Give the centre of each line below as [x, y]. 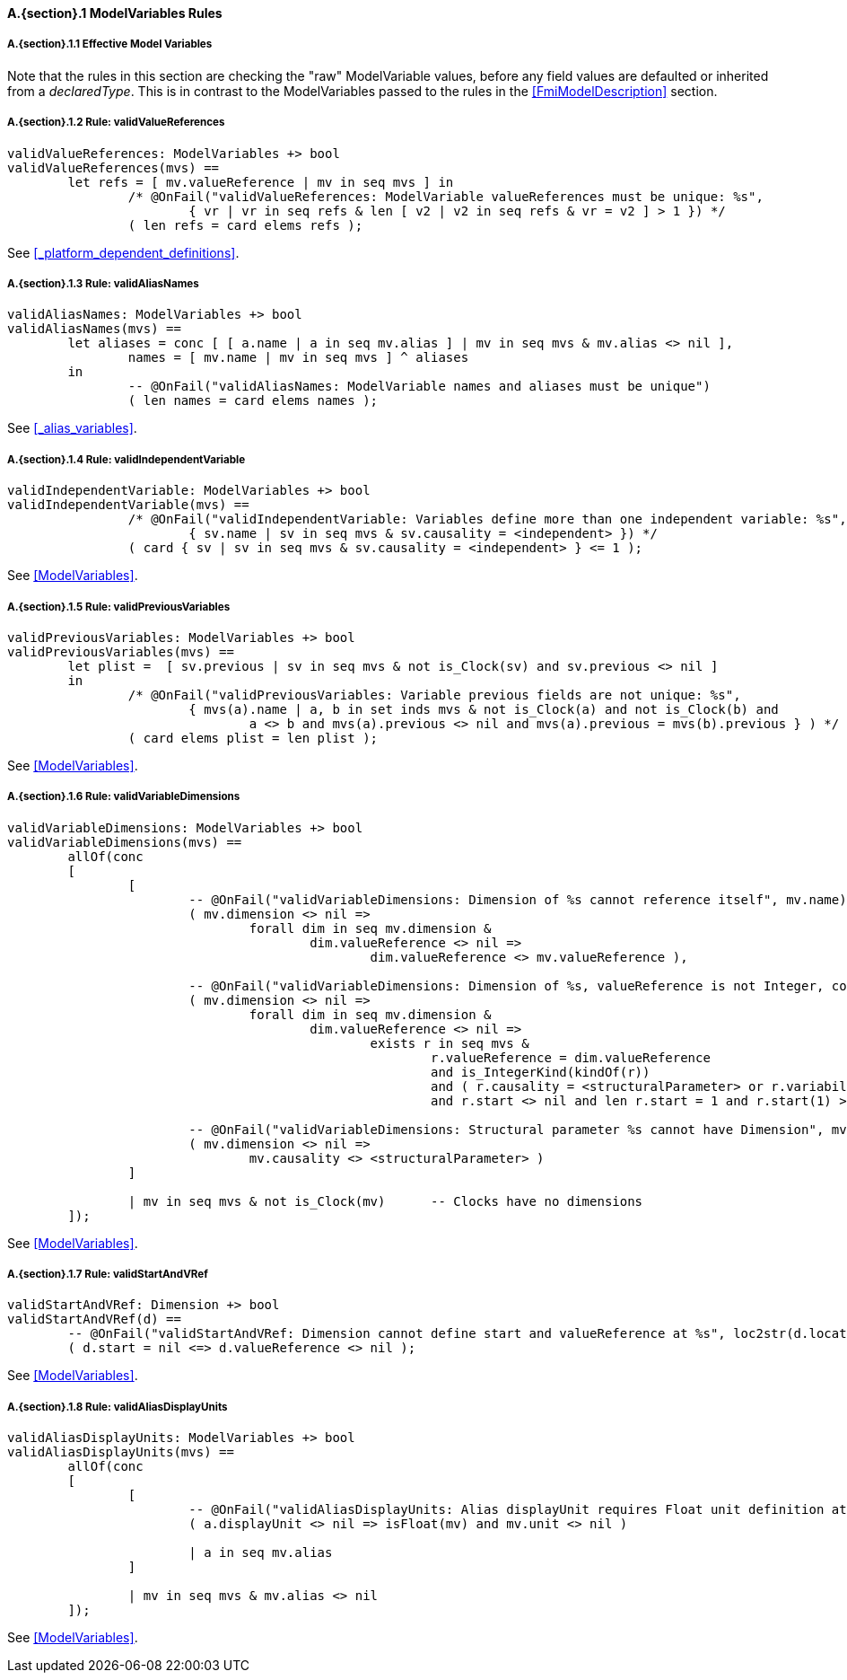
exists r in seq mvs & [450, 1043]
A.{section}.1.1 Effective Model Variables [110, 44]
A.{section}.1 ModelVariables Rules [115, 13]
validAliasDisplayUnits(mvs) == [121, 1452]
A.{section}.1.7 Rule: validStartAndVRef [108, 1275]
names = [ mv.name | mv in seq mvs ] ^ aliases [298, 358]
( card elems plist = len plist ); [253, 738]
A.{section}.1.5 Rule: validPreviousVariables [119, 607]
